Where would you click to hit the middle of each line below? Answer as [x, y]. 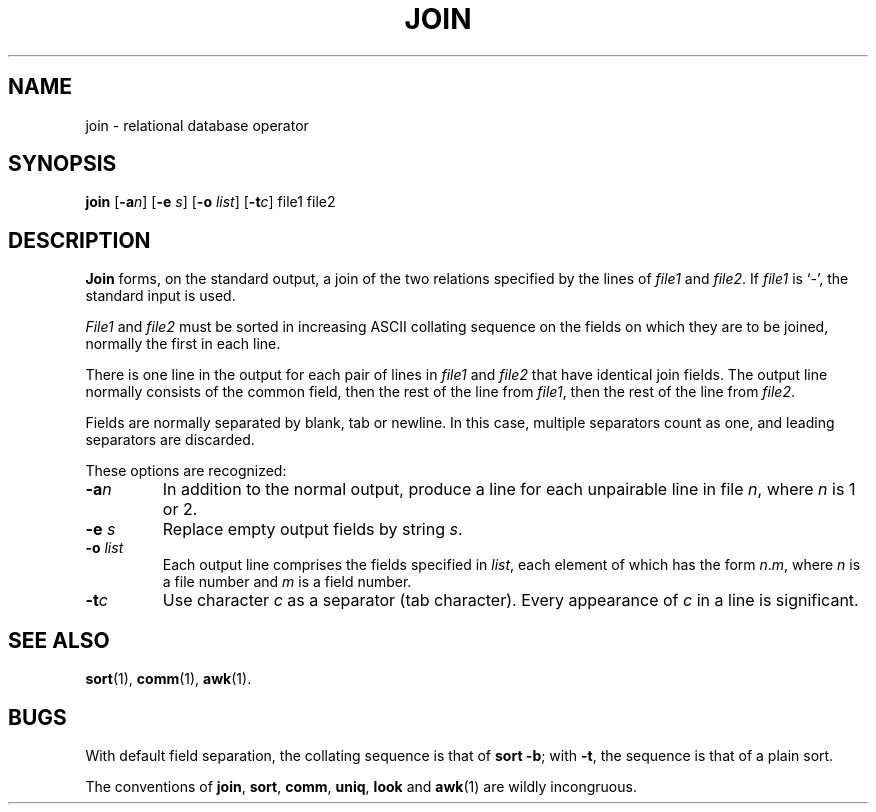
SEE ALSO [59, 640]
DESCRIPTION [79, 240]
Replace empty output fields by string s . [312, 529]
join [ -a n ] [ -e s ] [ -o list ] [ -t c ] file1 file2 [210, 202]
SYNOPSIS [62, 164]
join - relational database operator [197, 125]
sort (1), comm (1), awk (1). [168, 679]
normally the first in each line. [183, 344]
